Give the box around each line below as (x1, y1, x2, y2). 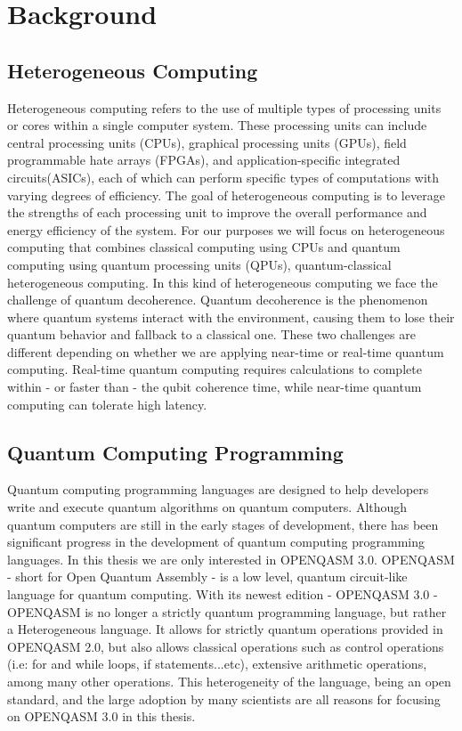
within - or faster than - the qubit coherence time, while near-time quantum (7, 378, 422, 396)
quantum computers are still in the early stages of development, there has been (7, 515, 439, 533)
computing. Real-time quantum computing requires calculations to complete (7, 360, 422, 378)
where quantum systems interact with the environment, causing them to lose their (7, 307, 455, 326)
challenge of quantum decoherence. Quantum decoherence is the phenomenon (7, 290, 428, 309)
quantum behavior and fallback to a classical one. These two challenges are (7, 325, 416, 344)
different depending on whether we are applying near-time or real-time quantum (7, 342, 444, 361)
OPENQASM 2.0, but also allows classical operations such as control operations (7, 637, 444, 655)
